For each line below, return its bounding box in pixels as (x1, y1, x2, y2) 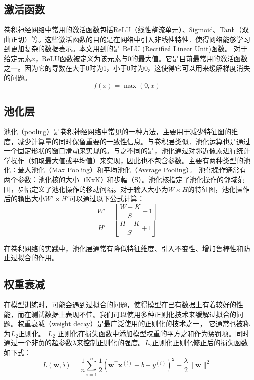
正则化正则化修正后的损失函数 (152, 338, 248, 348)
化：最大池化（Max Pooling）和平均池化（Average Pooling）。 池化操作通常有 (4, 165, 247, 175)
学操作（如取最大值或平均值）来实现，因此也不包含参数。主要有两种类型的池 (4, 155, 250, 165)
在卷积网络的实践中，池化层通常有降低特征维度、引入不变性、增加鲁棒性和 (4, 243, 243, 253)
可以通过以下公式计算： (69, 193, 145, 204)
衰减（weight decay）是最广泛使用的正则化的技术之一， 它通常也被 (31, 318, 243, 329)
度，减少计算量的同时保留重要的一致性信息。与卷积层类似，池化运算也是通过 (4, 136, 250, 146)
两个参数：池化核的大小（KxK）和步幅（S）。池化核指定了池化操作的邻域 (4, 174, 237, 184)
